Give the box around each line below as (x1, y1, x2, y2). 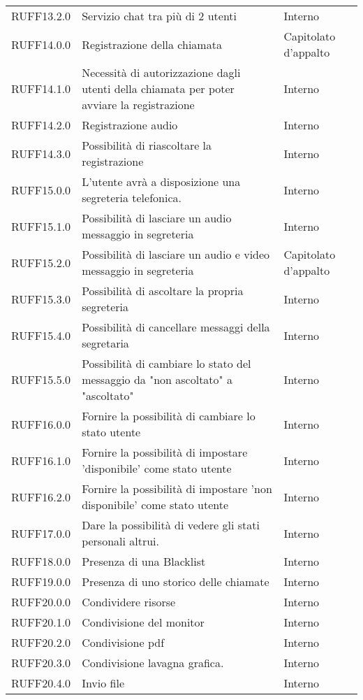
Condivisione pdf (82, 634, 165, 650)
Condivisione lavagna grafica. (82, 655, 224, 671)
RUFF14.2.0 (11, 117, 71, 133)
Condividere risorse (82, 594, 176, 610)
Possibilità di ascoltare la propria (82, 283, 244, 299)
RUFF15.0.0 (11, 181, 71, 198)
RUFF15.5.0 (11, 371, 71, 387)
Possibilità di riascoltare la (82, 137, 212, 153)
